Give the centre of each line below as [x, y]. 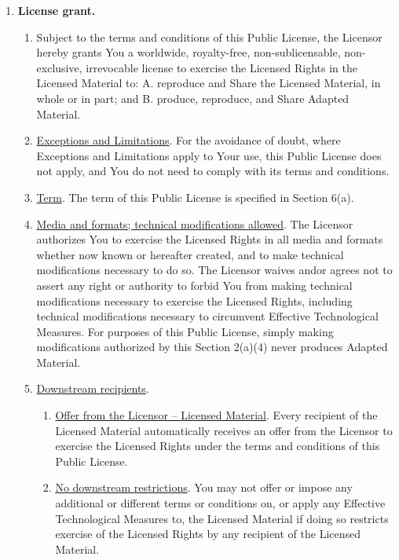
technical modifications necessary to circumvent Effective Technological [207, 316]
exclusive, [59, 67]
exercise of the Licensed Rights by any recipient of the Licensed [208, 534]
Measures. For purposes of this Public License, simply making [185, 331]
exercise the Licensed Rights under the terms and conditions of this [218, 446]
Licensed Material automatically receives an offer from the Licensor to [224, 430]
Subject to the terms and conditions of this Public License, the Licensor [209, 37]
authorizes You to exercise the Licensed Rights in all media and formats [210, 239]
